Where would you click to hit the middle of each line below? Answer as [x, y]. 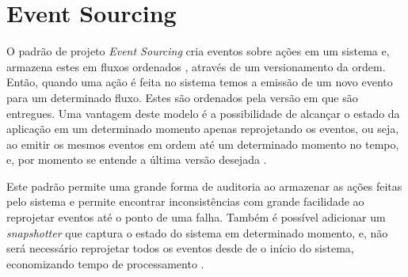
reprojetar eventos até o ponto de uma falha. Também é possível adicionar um [196, 217]
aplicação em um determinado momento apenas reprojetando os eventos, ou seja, [203, 129]
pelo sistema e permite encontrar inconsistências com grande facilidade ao [185, 201]
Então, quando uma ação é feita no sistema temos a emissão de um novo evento [200, 82]
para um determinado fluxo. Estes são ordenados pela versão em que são [182, 97]
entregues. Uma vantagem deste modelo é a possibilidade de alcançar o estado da [203, 113]
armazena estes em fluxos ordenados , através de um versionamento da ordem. [196, 66]
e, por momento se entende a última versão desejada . [137, 159]
